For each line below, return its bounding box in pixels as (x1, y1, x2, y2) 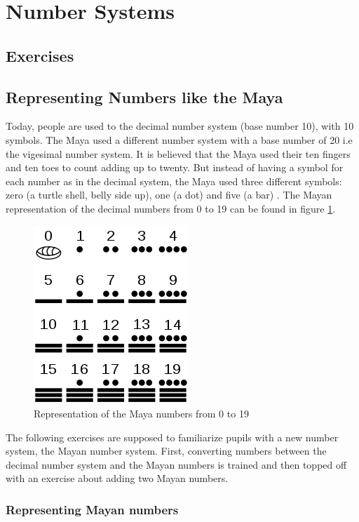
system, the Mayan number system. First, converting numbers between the (6, 443, 327, 458)
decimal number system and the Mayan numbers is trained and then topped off (6, 457, 347, 471)
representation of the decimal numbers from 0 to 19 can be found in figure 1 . (6, 201, 336, 215)
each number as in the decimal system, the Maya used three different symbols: (6, 173, 342, 188)
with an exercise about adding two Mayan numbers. (6, 471, 229, 486)
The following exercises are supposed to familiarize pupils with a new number (6, 429, 339, 444)
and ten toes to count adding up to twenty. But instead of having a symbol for (6, 160, 344, 175)
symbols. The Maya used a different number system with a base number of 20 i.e (6, 132, 353, 147)
